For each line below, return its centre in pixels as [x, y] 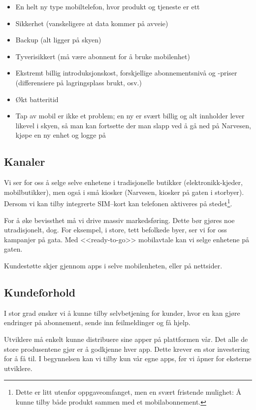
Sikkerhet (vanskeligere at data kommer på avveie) [92, 23]
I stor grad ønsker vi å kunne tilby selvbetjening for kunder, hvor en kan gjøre [122, 313]
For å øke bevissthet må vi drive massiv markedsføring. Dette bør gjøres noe [119, 220]
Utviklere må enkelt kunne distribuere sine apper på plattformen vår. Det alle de [126, 339]
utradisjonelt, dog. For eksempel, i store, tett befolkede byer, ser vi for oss [115, 230]
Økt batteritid [37, 99]
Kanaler [25, 162]
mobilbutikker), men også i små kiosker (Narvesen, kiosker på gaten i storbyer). [124, 192]
